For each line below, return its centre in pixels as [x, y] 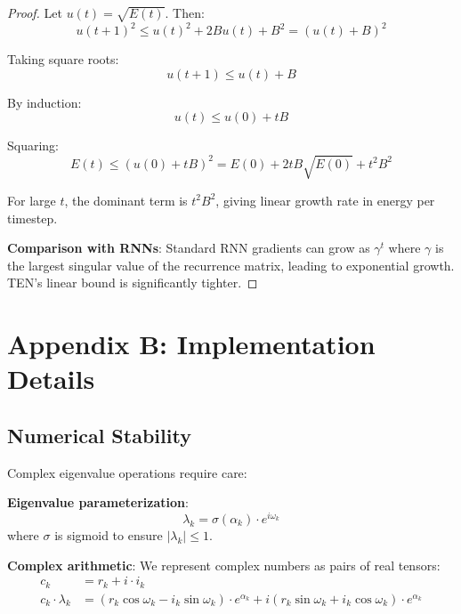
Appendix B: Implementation [191, 344]
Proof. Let [35, 12]
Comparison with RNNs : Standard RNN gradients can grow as [189, 248]
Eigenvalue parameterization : [98, 502]
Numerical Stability [99, 435]
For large [32, 200]
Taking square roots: [63, 59]
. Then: [185, 12]
